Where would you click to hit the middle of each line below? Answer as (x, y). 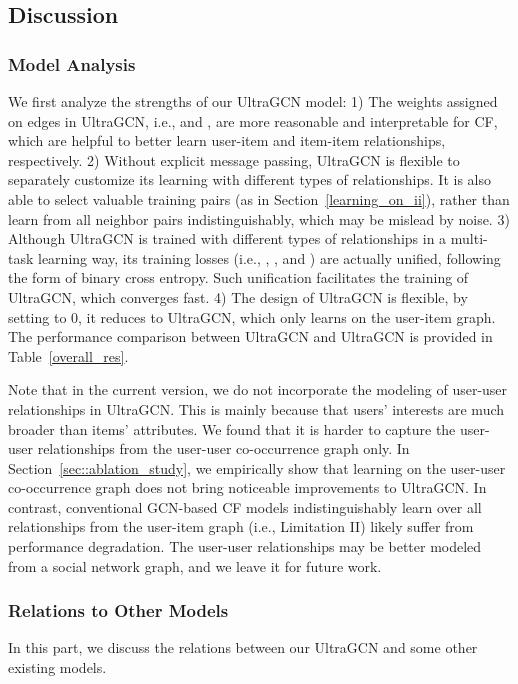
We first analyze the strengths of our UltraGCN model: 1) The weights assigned (253, 101)
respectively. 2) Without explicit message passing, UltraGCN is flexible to (234, 159)
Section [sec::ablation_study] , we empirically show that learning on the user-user (257, 467)
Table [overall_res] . (68, 355)
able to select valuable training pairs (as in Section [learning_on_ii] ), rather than (259, 198)
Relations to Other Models (118, 610)
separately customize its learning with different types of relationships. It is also (249, 179)
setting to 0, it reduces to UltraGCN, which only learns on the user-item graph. (252, 316)
